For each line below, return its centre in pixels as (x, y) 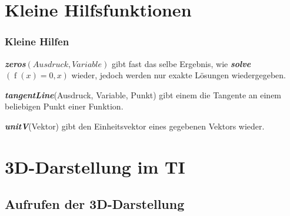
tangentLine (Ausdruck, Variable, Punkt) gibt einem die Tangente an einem (143, 94)
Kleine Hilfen (37, 41)
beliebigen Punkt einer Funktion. (64, 106)
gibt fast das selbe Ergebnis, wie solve (181, 63)
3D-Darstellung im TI (95, 166)
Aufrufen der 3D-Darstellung (95, 204)
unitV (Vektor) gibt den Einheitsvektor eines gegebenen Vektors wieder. (135, 126)
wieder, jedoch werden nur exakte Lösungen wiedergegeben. (179, 75)
